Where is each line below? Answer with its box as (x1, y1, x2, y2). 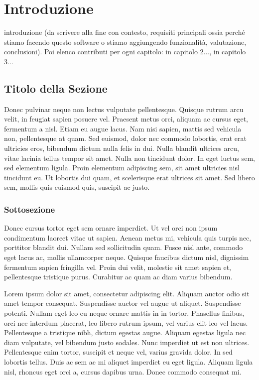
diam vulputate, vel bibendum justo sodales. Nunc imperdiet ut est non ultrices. (4, 337, 250, 347)
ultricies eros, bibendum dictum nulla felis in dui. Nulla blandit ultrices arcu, (4, 143, 239, 153)
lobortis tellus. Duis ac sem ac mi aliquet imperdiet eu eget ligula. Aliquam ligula (4, 356, 253, 367)
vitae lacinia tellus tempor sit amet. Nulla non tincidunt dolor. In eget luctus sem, (4, 152, 255, 163)
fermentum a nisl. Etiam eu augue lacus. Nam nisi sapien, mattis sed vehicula (4, 123, 242, 133)
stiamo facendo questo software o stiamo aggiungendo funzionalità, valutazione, (4, 36, 247, 47)
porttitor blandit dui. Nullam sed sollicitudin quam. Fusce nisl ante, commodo (4, 242, 243, 253)
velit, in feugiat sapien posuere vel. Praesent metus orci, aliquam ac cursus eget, (4, 114, 248, 124)
